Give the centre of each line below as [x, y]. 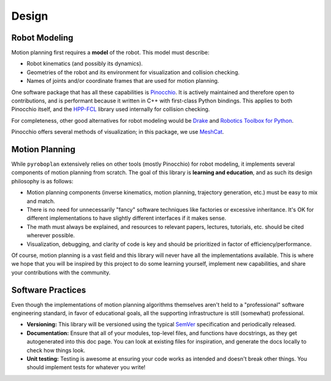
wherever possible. [51, 236]
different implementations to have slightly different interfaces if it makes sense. [127, 218]
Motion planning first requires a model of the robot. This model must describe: [110, 53]
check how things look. [56, 350]
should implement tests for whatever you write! [86, 368]
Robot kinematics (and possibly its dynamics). [85, 64]
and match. [41, 201]
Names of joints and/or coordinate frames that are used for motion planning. [123, 81]
